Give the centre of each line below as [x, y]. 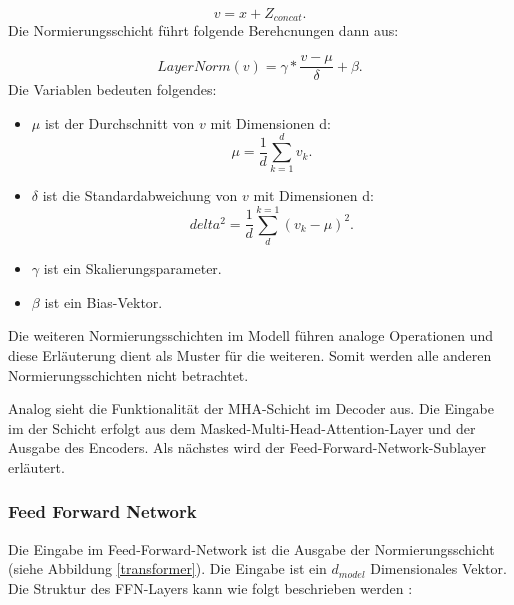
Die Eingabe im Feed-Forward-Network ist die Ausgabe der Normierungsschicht [251, 548]
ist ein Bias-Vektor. [103, 301]
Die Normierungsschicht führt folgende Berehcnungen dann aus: [203, 30]
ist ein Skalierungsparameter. [132, 268]
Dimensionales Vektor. [438, 568]
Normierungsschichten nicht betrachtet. [128, 374]
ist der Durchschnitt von [119, 122]
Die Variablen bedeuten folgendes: [112, 89]
